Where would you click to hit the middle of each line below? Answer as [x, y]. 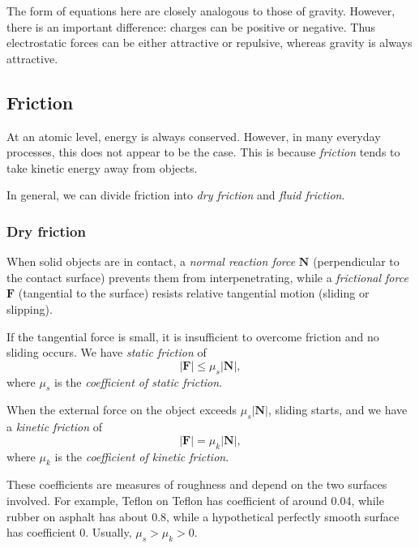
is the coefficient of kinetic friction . [142, 456]
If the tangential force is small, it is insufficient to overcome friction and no [193, 336]
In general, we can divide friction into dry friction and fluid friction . [176, 195]
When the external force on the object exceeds [122, 410]
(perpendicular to [356, 261]
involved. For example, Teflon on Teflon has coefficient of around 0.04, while [195, 500]
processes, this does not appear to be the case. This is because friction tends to [203, 152]
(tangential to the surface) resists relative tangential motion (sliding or [194, 293]
